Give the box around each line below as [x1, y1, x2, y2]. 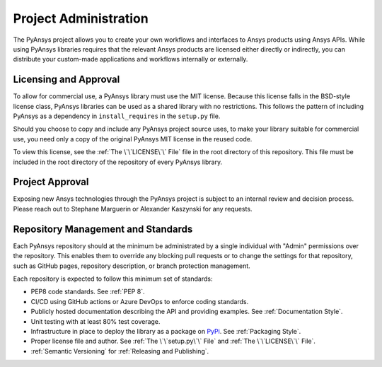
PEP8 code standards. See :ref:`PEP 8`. [30, 287, 145, 296]
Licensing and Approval [13, 74, 120, 86]
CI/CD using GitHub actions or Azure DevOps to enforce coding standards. [30, 297, 249, 305]
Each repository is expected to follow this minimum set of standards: [13, 274, 213, 283]
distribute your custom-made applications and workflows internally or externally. [13, 55, 248, 64]
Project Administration [13, 11, 149, 26]
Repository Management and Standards [13, 223, 193, 235]
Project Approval [13, 176, 89, 188]
